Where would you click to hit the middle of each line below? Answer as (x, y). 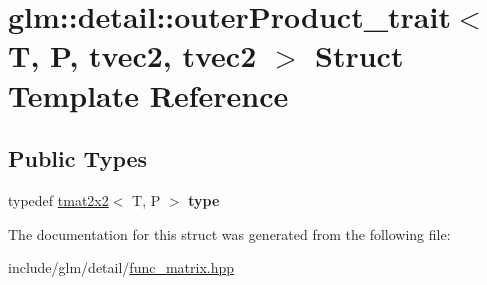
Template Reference (148, 94)
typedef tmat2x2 (58, 199)
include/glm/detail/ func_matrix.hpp (121, 267)
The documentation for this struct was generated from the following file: (229, 233)
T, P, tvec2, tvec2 (132, 55)
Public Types (78, 158)
